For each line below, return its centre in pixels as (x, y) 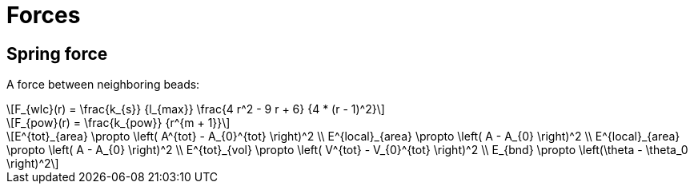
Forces (44, 15)
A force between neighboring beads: (103, 85)
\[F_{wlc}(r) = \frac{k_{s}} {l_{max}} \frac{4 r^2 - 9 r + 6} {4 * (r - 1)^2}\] (196, 109)
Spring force (57, 53)
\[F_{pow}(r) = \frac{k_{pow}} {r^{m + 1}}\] (118, 123)
